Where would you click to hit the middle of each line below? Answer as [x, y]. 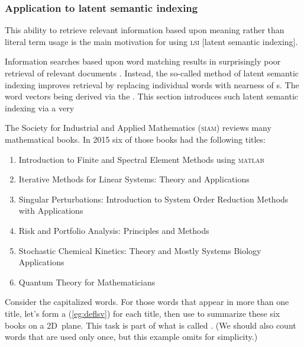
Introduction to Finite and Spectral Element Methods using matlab [141, 159]
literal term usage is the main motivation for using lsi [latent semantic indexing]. [151, 41]
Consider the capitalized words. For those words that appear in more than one [147, 302]
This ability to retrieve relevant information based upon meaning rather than [145, 30]
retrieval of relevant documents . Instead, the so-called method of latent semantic [152, 73]
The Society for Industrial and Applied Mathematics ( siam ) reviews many [138, 128]
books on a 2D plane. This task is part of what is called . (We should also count [151, 325]
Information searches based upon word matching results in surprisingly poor [143, 61]
